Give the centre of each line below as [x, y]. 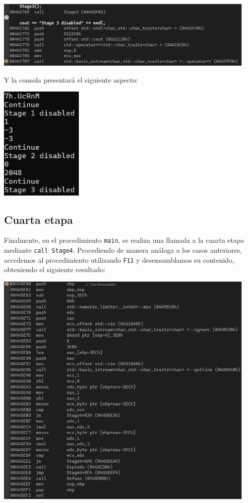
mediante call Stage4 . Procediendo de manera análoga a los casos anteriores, [123, 250]
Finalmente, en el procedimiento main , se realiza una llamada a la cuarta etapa [124, 240]
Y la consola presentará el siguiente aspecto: [71, 79]
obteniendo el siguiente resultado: [55, 269]
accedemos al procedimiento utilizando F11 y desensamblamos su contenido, [119, 259]
